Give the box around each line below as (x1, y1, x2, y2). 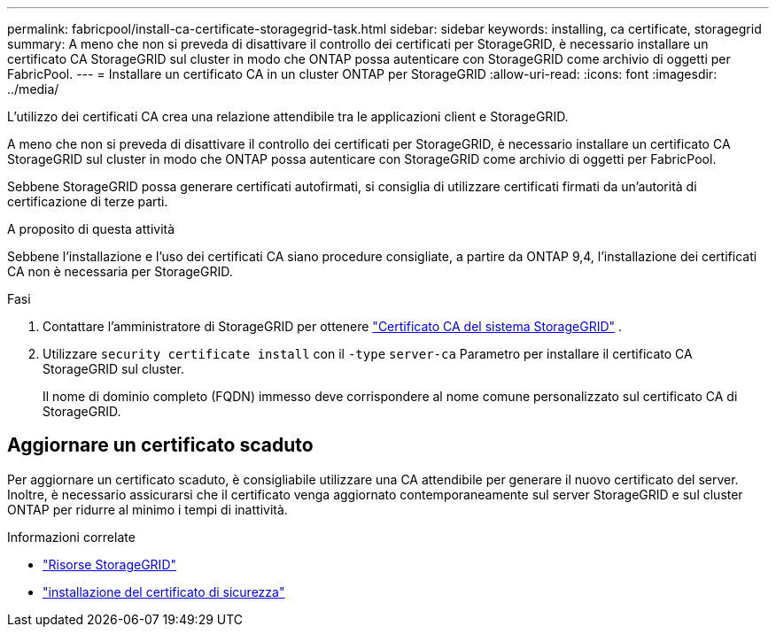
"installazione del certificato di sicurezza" (43, 584, 285, 599)
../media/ (7, 81, 59, 97)
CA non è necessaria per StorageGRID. (7, 264, 233, 279)
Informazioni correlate (7, 529, 136, 545)
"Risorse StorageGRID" (43, 556, 177, 572)
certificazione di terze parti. (7, 194, 168, 209)
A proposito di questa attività (7, 221, 175, 236)
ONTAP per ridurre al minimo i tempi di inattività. (7, 501, 288, 517)
